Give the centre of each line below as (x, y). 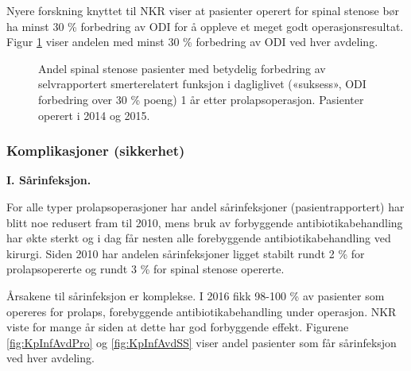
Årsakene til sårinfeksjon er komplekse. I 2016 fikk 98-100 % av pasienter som (196, 295)
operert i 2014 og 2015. (94, 115)
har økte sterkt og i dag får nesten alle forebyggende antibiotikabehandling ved (199, 238)
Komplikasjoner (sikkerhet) (96, 151)
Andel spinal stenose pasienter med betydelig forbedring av (182, 68)
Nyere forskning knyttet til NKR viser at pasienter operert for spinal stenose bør (203, 10)
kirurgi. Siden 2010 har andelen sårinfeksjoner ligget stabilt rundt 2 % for (186, 253)
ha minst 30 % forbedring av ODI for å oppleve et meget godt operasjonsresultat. (205, 26)
